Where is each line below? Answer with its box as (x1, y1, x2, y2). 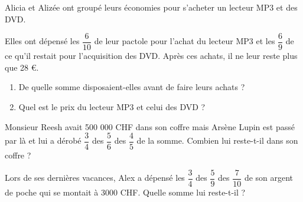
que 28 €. (5, 61, 39, 73)
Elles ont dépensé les (5, 35, 80, 47)
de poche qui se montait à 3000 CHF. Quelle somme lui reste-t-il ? (5, 186, 246, 198)
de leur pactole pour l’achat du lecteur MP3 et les (94, 35, 275, 47)
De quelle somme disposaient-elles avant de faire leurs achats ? (18, 81, 245, 93)
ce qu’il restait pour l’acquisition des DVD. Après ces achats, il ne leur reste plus (5, 49, 298, 62)
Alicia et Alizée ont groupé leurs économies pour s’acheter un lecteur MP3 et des (5, 1, 298, 13)
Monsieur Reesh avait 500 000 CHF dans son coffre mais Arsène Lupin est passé (5, 120, 295, 133)
